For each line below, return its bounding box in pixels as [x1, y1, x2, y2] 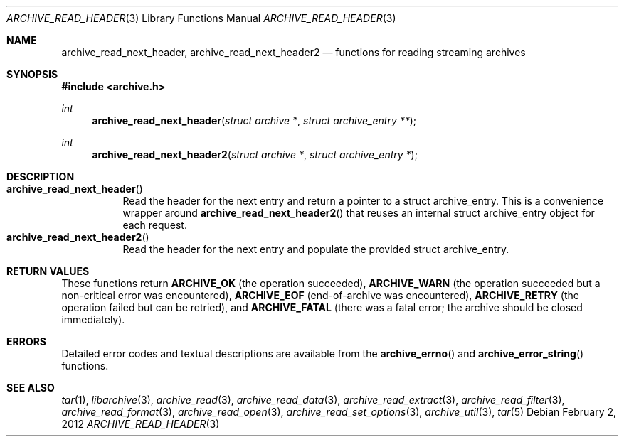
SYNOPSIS [6, 68, 58, 80]
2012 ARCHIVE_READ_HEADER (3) [61, 418, 220, 430]
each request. [122, 219, 187, 231]
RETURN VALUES [6, 265, 90, 277]
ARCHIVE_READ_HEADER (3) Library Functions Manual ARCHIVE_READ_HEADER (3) [6, 12, 396, 24]
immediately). [61, 313, 125, 325]
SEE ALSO [6, 382, 55, 394]
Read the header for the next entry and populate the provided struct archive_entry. [122, 243, 509, 255]
